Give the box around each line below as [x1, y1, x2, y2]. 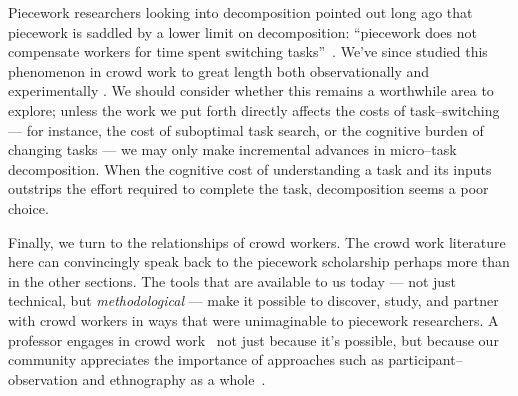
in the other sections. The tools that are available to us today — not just [8, 270, 457, 291]
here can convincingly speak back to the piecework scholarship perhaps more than [8, 251, 510, 272]
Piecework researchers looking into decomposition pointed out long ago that [8, 2, 473, 22]
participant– [388, 349, 463, 370]
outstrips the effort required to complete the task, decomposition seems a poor [8, 178, 489, 199]
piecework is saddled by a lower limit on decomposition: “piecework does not [8, 21, 477, 42]
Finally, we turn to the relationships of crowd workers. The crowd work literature [8, 231, 506, 252]
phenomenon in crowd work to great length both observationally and [8, 60, 430, 81]
